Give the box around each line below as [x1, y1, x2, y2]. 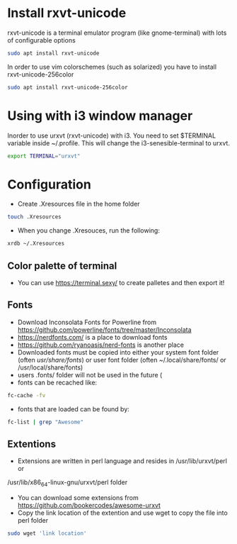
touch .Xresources [7, 213, 62, 221]
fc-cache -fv [7, 392, 46, 399]
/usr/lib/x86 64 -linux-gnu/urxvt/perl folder [7, 478, 128, 489]
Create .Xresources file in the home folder [17, 200, 140, 209]
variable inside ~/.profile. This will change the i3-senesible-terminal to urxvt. [7, 138, 230, 147]
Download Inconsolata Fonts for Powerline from [17, 318, 157, 326]
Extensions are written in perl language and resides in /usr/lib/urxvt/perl [17, 457, 228, 465]
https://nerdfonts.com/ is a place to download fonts [17, 333, 168, 341]
